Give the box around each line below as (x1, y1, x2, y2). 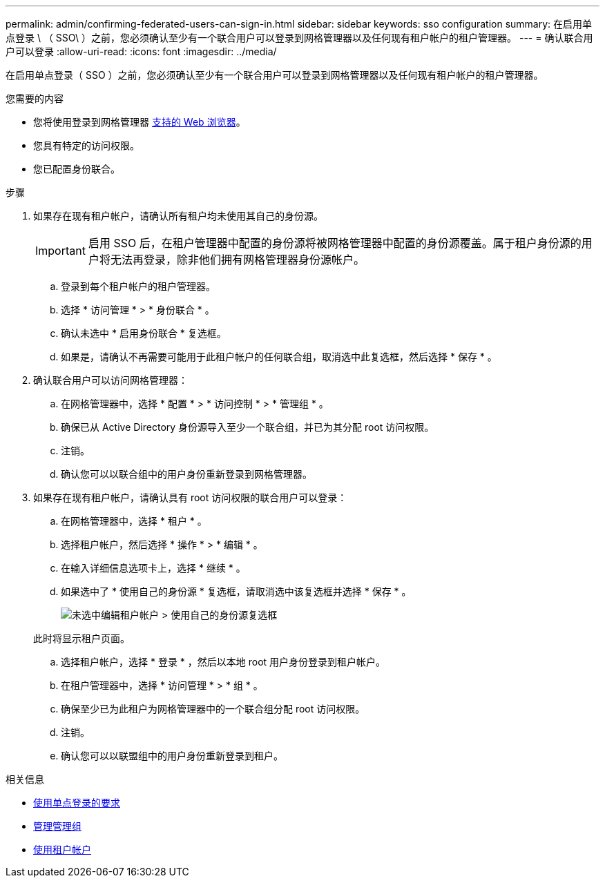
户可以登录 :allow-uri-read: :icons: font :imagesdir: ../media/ (6, 46, 277, 57)
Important (35, 244, 86, 258)
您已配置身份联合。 (33, 163, 120, 175)
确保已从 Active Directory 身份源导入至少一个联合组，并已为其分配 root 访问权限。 (61, 421, 434, 433)
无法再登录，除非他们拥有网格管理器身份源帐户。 (110, 253, 365, 266)
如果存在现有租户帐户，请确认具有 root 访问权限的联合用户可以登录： (33, 492, 347, 503)
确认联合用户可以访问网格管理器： (33, 374, 188, 386)
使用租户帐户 (33, 844, 91, 855)
